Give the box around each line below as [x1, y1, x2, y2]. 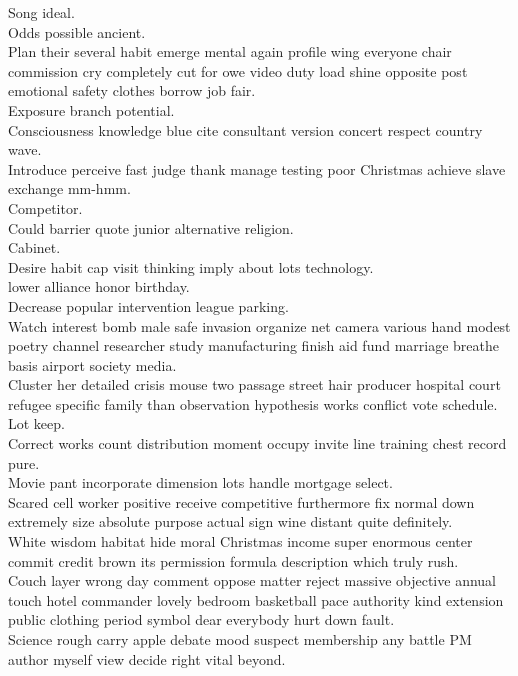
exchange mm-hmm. [8, 178, 131, 199]
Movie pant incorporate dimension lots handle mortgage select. [8, 472, 393, 493]
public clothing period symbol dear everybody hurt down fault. [8, 609, 395, 630]
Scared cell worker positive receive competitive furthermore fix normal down [8, 491, 475, 512]
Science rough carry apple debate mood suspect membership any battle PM [8, 629, 472, 649]
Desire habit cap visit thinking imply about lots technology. [8, 256, 374, 277]
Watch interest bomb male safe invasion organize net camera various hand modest [8, 315, 511, 336]
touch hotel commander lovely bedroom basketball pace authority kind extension [8, 589, 504, 610]
